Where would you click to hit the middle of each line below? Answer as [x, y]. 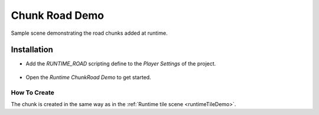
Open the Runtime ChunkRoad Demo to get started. [88, 77]
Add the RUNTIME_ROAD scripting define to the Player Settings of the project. [121, 64]
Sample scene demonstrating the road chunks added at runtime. [89, 33]
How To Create [32, 93]
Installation [32, 50]
